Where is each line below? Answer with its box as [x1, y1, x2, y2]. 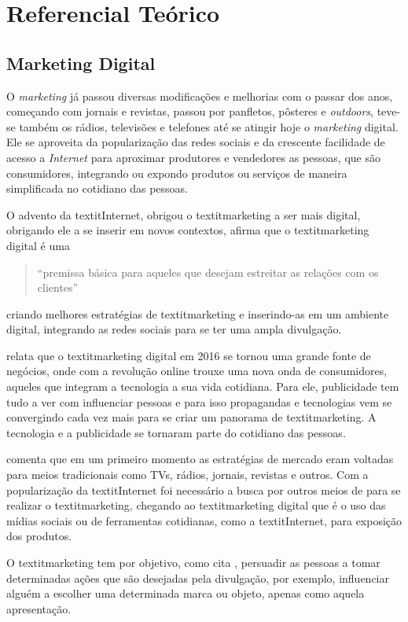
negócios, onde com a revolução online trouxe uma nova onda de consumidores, [6, 363, 388, 379]
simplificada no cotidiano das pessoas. [6, 180, 188, 197]
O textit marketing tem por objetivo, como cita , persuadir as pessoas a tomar [6, 554, 380, 571]
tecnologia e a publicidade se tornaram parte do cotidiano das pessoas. [6, 424, 346, 440]
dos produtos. [6, 528, 72, 544]
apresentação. [6, 600, 72, 616]
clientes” [37, 279, 79, 296]
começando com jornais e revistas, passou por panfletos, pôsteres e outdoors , [6, 103, 373, 120]
